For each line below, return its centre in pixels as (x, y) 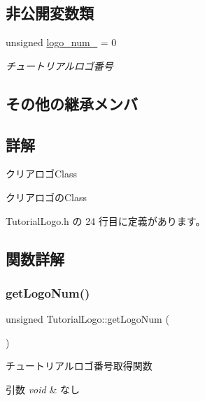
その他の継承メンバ (72, 103)
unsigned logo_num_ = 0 (61, 42)
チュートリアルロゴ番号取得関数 (79, 366)
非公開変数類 (50, 13)
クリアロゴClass (42, 174)
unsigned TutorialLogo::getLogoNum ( (87, 319)
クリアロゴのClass (47, 197)
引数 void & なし (43, 389)
